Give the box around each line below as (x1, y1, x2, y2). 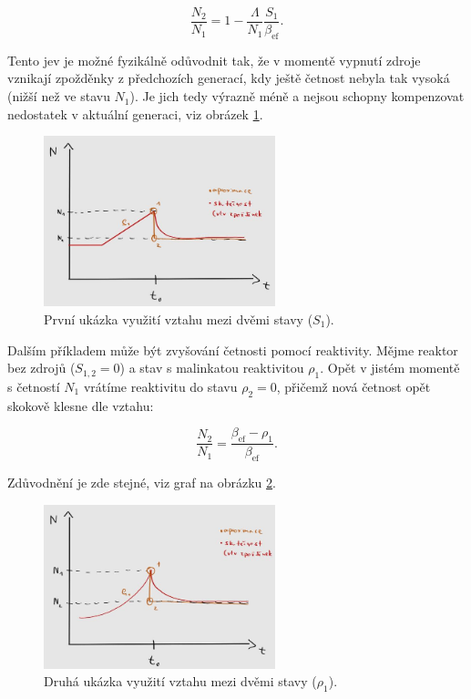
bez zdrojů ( (7, 358, 76, 377)
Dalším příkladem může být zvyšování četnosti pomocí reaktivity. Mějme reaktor (7, 340, 458, 359)
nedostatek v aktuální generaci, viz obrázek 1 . (7, 104, 263, 123)
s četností (7, 376, 60, 396)
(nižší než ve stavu (7, 87, 110, 106)
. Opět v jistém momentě (320, 358, 460, 377)
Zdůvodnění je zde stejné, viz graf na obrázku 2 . (7, 472, 276, 491)
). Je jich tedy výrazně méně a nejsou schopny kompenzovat (129, 87, 465, 106)
